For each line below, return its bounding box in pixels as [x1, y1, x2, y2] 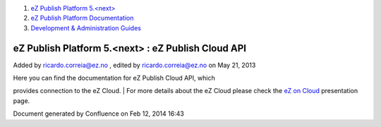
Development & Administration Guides [30, 23, 141, 32]
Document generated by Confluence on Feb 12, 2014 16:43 [13, 109, 185, 118]
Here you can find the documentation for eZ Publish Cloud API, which [13, 74, 215, 83]
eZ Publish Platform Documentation [30, 14, 134, 23]
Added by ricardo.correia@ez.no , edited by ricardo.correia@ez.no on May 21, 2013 [13, 61, 256, 69]
